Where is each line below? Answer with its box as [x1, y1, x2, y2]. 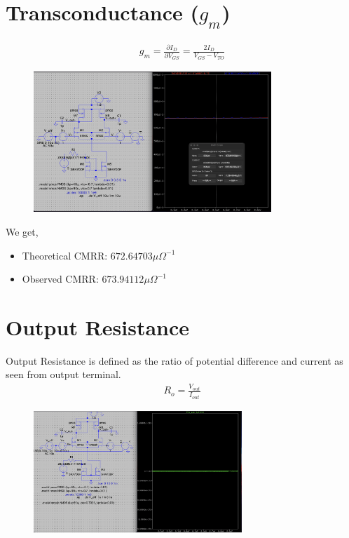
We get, [6, 224, 39, 238]
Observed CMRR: [22, 271, 99, 286]
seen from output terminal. [6, 367, 121, 382]
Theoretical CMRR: [22, 248, 108, 262]
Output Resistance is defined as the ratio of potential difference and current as [6, 353, 343, 368]
